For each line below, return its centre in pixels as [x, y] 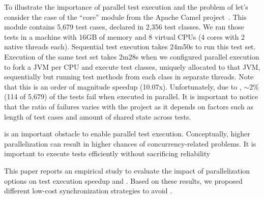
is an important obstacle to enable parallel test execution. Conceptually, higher [127, 134]
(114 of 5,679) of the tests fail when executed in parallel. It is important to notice [131, 96]
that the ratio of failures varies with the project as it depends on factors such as [129, 106]
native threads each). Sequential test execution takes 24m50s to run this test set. [130, 47]
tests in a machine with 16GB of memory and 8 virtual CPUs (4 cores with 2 [124, 36]
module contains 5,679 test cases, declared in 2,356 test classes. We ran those [124, 27]
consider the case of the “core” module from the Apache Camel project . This [125, 17]
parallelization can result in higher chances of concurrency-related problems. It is [130, 143]
